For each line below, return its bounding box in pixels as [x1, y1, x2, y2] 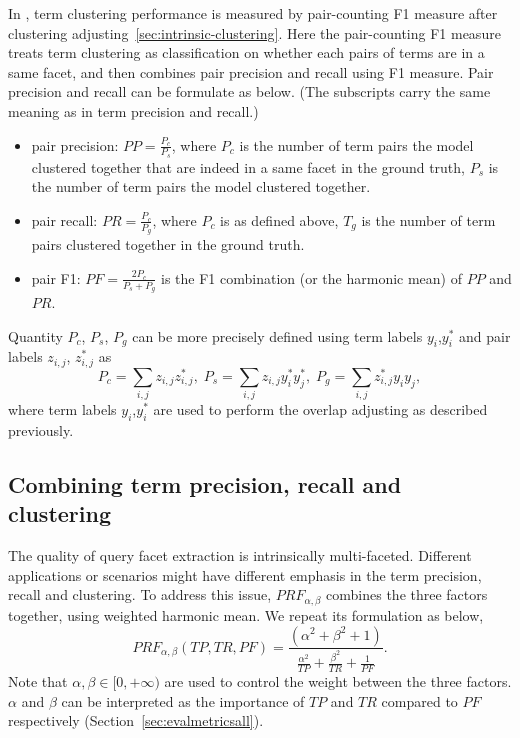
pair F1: [31, 267, 81, 288]
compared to [381, 690, 458, 711]
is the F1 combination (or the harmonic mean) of [161, 267, 463, 288]
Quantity [8, 325, 63, 346]
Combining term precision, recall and [8, 469, 402, 500]
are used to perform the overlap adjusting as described [153, 399, 488, 420]
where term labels [8, 399, 117, 420]
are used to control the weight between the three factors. [164, 671, 512, 692]
